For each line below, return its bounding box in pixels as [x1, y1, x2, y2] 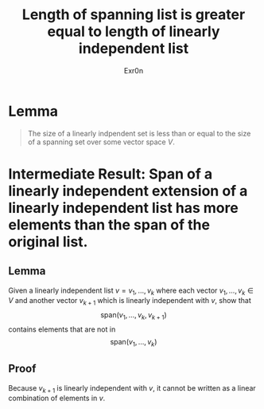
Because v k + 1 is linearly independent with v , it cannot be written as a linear [8, 383, 256, 395]
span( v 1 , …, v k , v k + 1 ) [100, 310, 167, 322]
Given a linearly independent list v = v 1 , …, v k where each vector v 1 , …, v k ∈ [8, 285, 254, 297]
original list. [8, 233, 88, 250]
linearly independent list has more [8, 199, 239, 217]
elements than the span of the [8, 215, 211, 234]
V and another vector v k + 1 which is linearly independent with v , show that [8, 296, 252, 308]
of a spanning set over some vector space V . [27, 137, 175, 147]
